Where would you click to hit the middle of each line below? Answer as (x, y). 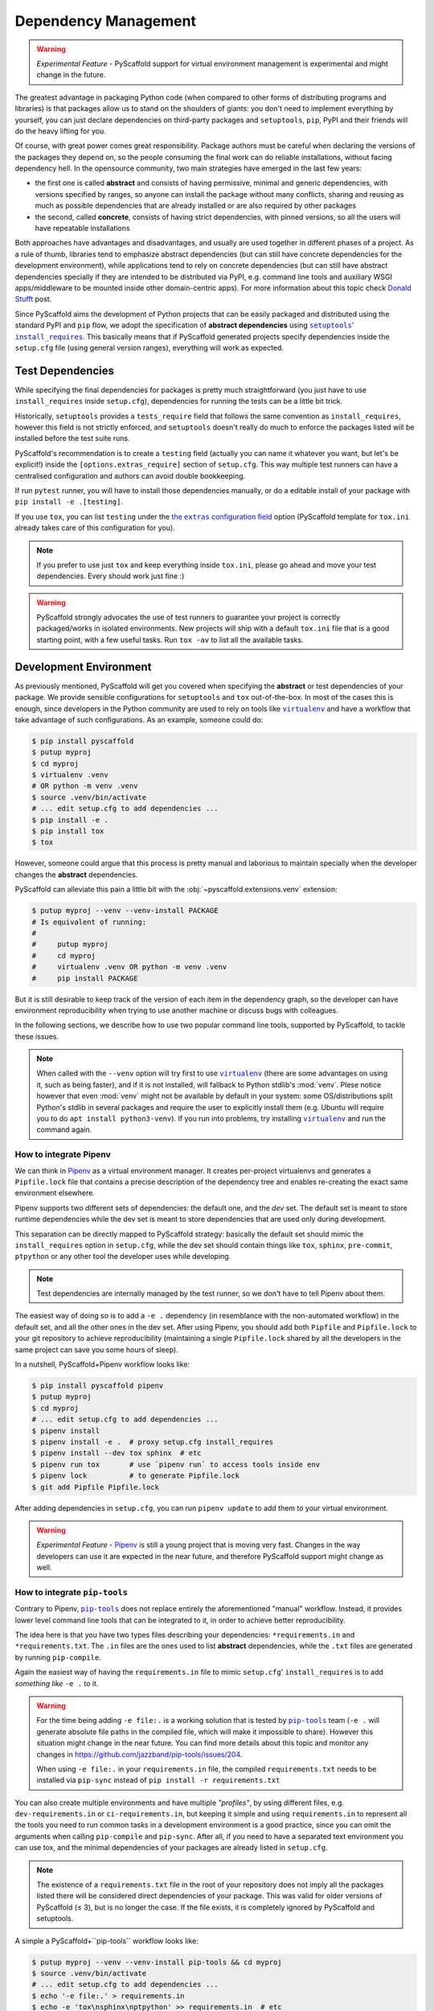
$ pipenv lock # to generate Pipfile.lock (136, 1476)
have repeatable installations (82, 228)
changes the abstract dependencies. (76, 874)
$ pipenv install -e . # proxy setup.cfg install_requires (153, 1441)
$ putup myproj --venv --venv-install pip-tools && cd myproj (157, 1962)
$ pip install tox (68, 831)
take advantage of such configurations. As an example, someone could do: (139, 719)
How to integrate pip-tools (72, 1592)
